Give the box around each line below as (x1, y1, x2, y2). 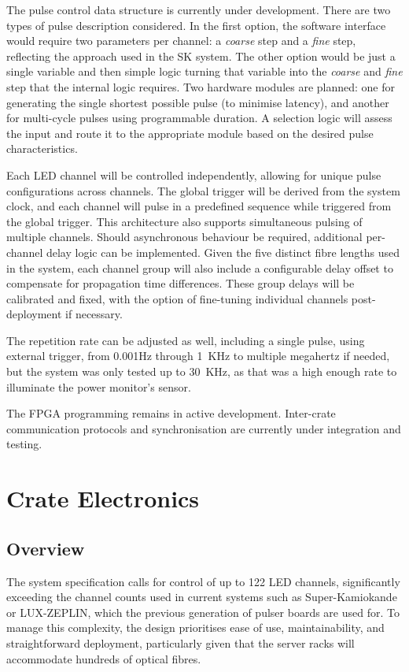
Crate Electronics (6, 482, 200, 514)
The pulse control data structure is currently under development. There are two (6, 2, 391, 17)
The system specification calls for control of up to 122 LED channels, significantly (6, 573, 400, 589)
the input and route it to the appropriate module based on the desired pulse (6, 124, 374, 141)
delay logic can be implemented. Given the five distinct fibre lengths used (46, 243, 400, 260)
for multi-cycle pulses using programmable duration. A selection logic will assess (6, 110, 392, 126)
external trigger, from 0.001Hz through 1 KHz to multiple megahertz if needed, (6, 347, 390, 364)
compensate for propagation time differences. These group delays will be (6, 275, 355, 291)
